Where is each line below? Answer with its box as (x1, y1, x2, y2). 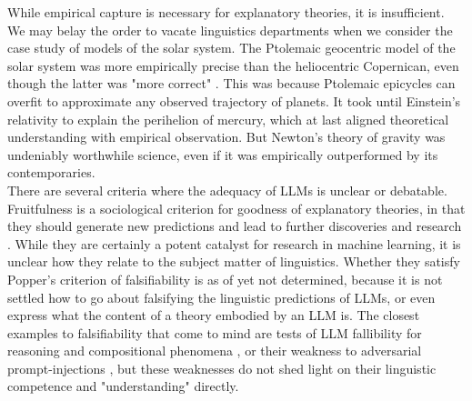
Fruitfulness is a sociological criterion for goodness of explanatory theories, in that (7, 198, 466, 217)
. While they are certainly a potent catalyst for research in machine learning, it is (7, 234, 461, 253)
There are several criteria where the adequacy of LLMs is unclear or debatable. (7, 180, 447, 199)
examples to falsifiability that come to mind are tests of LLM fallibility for (7, 323, 422, 342)
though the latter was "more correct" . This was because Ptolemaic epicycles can (7, 74, 456, 93)
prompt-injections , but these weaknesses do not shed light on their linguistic (7, 358, 437, 377)
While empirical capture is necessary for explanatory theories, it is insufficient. (7, 3, 445, 21)
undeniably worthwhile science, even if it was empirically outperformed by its (7, 145, 438, 164)
